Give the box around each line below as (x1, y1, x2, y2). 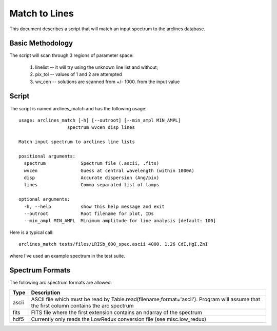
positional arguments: (18, 153, 76, 159)
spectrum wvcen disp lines (67, 125, 135, 130)
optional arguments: (18, 197, 70, 202)
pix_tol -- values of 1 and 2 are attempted (35, 71, 123, 77)
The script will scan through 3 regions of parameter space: (9, 52, 134, 59)
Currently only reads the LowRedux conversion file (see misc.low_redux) (31, 316, 206, 323)
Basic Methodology (9, 39, 73, 48)
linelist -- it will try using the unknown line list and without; (35, 64, 159, 70)
